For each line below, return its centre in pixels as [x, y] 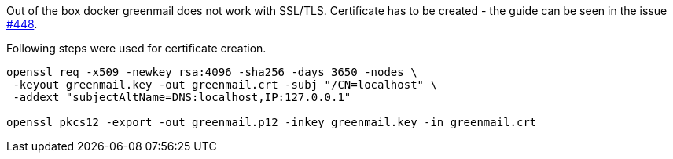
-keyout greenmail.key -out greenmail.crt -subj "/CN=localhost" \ [225, 85]
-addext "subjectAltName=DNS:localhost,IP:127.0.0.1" [182, 97]
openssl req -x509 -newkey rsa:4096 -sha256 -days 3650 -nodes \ [212, 72]
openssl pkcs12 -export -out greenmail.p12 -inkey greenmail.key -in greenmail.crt [272, 122]
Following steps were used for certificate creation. [136, 48]
